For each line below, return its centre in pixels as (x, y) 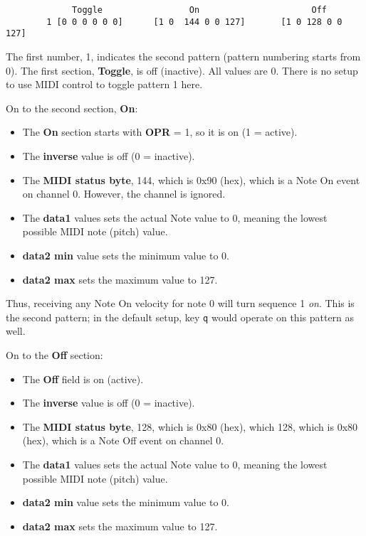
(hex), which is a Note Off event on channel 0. (123, 440)
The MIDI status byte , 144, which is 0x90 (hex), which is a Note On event (191, 179)
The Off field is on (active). (83, 379)
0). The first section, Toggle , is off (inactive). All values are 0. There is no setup (182, 70)
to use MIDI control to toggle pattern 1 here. (104, 84)
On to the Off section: (54, 354)
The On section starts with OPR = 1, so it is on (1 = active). (160, 132)
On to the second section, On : (72, 108)
